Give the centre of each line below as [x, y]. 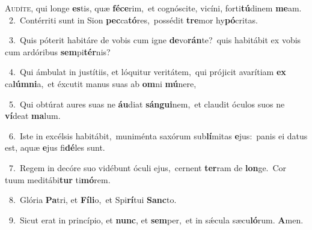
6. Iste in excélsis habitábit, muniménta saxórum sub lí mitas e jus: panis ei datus [158, 135]
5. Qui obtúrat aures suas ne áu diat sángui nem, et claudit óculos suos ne [147, 104]
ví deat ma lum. [33, 116]
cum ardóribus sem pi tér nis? [58, 51]
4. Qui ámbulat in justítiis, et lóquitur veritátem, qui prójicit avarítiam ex [147, 72]
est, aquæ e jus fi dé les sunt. [55, 147]
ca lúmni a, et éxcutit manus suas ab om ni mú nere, [101, 83]
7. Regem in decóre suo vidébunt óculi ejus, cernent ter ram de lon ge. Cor [148, 167]
